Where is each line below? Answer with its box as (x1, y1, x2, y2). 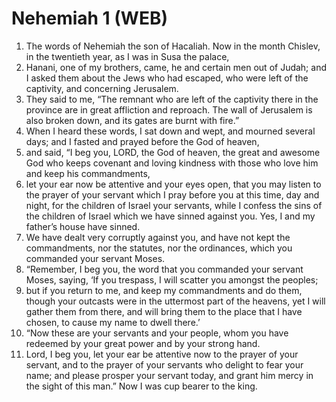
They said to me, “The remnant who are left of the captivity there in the (25, 93, 319, 105)
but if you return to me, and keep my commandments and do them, (25, 284, 303, 296)
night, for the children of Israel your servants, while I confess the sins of (25, 199, 323, 211)
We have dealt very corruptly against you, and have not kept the (25, 231, 291, 243)
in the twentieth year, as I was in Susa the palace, (25, 50, 230, 62)
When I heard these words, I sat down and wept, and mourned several (25, 125, 316, 137)
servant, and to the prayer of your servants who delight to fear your (25, 358, 304, 371)
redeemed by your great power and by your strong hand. (25, 337, 261, 349)
